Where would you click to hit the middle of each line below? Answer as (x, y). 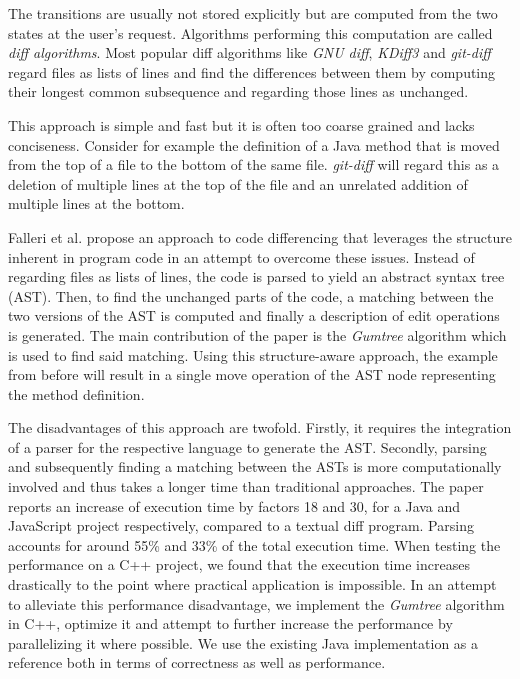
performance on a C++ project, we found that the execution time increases (239, 564)
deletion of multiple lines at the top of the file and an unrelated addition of (238, 183)
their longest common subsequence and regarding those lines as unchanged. (238, 91)
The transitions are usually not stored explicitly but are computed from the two (253, 13)
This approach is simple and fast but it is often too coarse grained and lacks (241, 124)
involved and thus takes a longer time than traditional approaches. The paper (246, 486)
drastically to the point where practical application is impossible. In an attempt (252, 584)
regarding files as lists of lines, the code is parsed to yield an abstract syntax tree (256, 276)
